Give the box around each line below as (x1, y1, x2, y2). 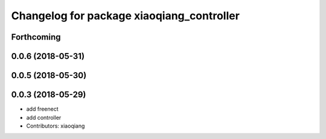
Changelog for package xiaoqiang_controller (11, 9, 240, 22)
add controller (26, 114, 62, 121)
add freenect (26, 105, 59, 113)
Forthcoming (11, 32, 61, 42)
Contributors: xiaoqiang (26, 122, 85, 129)
